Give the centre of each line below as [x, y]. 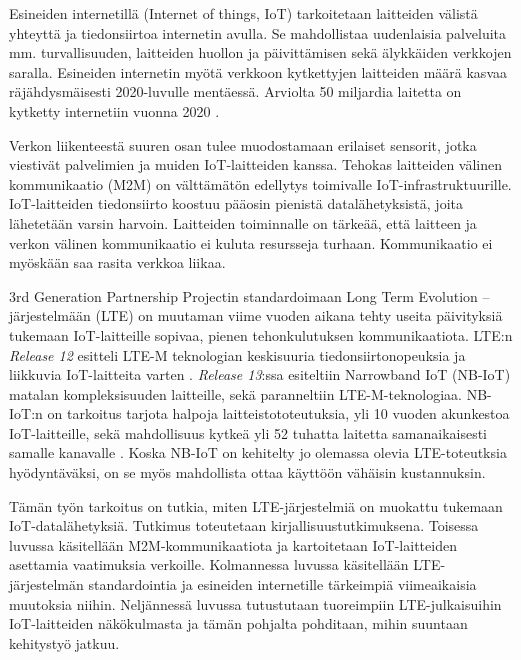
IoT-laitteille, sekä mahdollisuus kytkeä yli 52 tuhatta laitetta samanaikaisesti [248, 432]
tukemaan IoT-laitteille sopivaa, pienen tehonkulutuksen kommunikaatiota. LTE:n [261, 334]
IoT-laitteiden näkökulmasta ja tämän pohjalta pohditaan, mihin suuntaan [238, 623]
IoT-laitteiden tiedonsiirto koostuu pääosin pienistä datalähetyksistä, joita [236, 203]
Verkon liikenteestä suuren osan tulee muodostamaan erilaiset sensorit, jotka [243, 144]
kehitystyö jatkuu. [64, 642]
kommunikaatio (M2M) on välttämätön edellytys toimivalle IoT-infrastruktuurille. [260, 183]
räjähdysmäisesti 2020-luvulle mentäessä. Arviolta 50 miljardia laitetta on [235, 91]
